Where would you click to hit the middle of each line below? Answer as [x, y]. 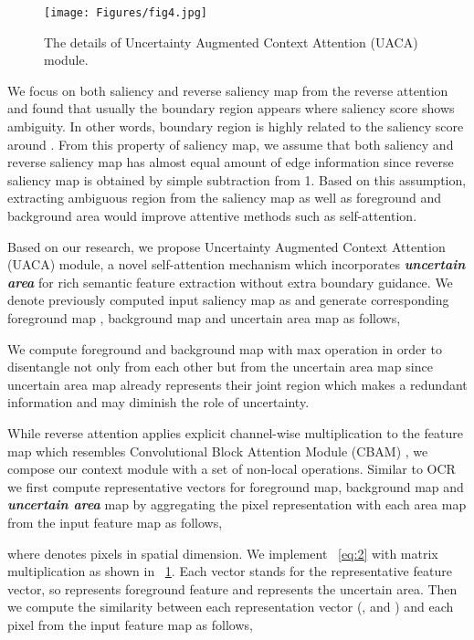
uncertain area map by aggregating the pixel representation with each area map [237, 504]
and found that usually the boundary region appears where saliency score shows [231, 108]
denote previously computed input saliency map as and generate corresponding [228, 300]
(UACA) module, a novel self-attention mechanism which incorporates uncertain [237, 264]
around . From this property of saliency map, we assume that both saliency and [231, 144]
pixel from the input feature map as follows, [130, 624]
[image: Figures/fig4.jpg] [126, 13]
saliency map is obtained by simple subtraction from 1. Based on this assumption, [237, 179]
